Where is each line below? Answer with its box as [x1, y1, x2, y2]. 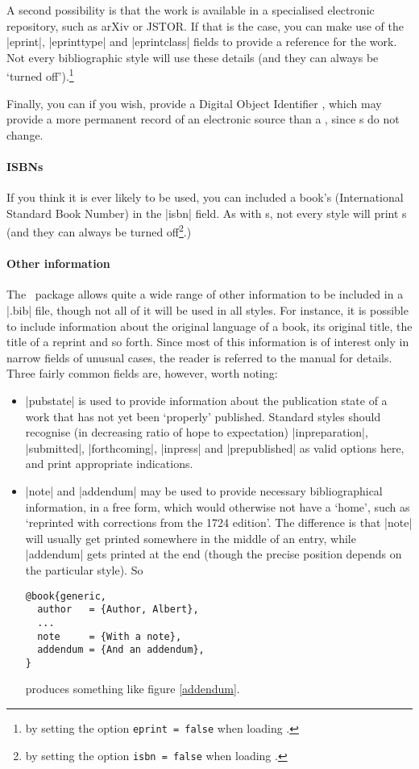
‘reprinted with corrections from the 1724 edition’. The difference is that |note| [25, 514, 413, 531]
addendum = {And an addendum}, [37, 644, 205, 656]
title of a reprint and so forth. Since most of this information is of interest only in [6, 333, 409, 350]
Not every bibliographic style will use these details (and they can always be [6, 48, 379, 65]
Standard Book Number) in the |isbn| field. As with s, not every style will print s [6, 204, 407, 221]
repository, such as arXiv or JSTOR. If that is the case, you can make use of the [6, 17, 404, 34]
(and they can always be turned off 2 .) [6, 221, 192, 240]
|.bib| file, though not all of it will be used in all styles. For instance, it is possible [6, 302, 409, 319]
